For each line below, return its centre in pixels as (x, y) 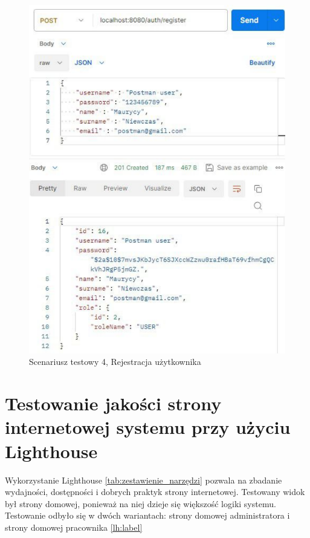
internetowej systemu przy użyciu (148, 427)
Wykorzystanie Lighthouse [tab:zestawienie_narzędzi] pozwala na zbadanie (144, 480)
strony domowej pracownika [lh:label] (74, 527)
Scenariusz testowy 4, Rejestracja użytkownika (115, 362)
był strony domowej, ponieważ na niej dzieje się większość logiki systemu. (140, 503)
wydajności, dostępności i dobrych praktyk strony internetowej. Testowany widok (155, 492)
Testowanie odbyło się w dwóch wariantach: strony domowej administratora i (147, 515)
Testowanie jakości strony (113, 403)
